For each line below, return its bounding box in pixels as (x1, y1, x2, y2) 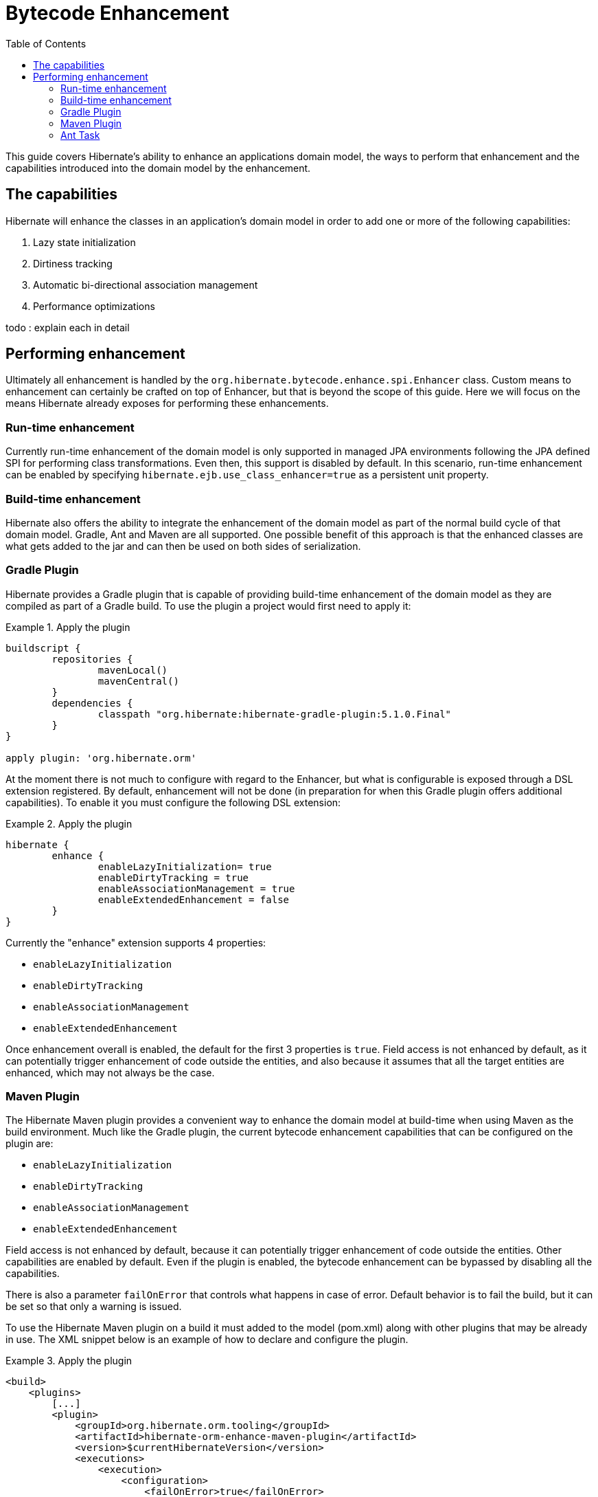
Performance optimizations (33, 300, 155, 312)
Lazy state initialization (33, 236, 136, 248)
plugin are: (5, 1138, 54, 1150)
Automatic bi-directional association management (33, 278, 258, 291)
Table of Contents (5, 37, 87, 49)
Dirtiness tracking (33, 257, 113, 269)
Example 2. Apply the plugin (5, 817, 133, 830)
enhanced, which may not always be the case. (5, 1066, 215, 1078)
